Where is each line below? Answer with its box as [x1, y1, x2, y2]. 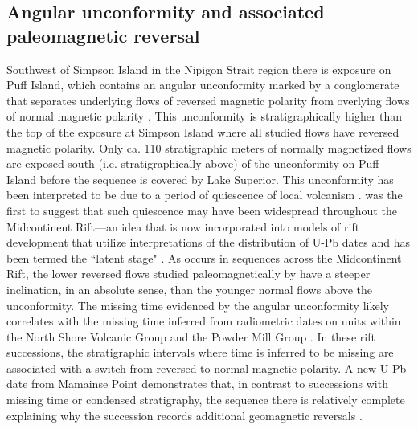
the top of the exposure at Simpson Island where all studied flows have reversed [6, 123, 400, 140]
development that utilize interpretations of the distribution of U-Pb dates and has [6, 234, 410, 251]
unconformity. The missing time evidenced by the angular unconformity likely [6, 296, 389, 313]
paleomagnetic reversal [6, 22, 200, 47]
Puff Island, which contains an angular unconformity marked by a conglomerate [6, 76, 400, 93]
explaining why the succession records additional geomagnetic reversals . [6, 407, 363, 423]
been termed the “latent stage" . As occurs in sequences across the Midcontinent [6, 249, 402, 266]
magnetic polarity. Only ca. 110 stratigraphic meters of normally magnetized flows [6, 139, 412, 156]
